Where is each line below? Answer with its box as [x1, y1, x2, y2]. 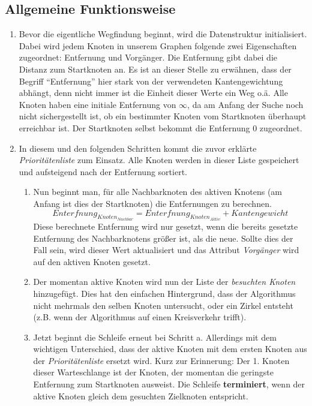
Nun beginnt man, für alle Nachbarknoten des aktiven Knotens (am [33, 185, 283, 198]
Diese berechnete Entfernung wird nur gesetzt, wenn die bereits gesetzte [33, 219, 298, 232]
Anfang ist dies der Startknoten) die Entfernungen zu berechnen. [33, 197, 272, 209]
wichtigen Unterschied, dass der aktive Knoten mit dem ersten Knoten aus [33, 342, 307, 355]
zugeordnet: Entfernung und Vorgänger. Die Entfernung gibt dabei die [19, 51, 278, 64]
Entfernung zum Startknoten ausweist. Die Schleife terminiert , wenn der [33, 378, 305, 390]
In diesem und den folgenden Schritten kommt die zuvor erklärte [19, 142, 257, 154]
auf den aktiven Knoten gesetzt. [33, 255, 151, 267]
